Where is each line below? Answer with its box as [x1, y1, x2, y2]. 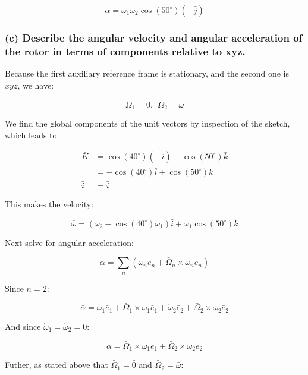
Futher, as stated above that [5, 358, 108, 371]
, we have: [17, 78, 54, 91]
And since [5, 320, 41, 332]
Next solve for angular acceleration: [5, 236, 134, 248]
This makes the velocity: [5, 197, 94, 210]
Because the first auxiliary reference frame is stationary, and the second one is [5, 67, 290, 80]
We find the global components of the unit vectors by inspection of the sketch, [5, 117, 290, 129]
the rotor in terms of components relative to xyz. [5, 43, 246, 58]
